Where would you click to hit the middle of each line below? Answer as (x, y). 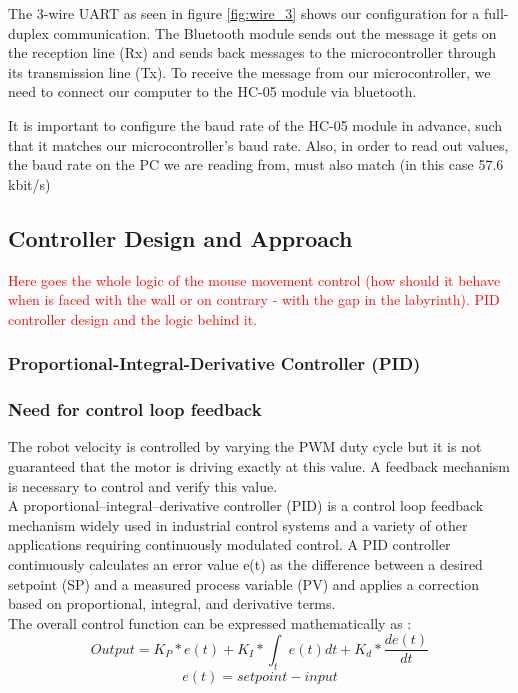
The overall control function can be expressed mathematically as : (210, 622)
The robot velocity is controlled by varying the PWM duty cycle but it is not (245, 446)
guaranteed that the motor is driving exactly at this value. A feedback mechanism (259, 465)
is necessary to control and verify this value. (143, 485)
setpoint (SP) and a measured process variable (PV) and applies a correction (244, 583)
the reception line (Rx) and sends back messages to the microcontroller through (252, 52)
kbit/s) (29, 183)
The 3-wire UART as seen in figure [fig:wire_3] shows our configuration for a (244, 13)
